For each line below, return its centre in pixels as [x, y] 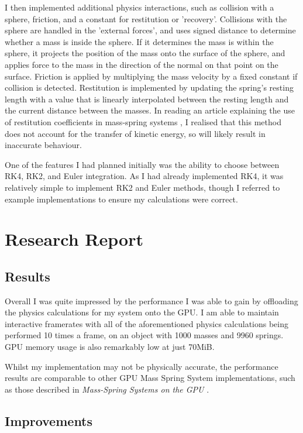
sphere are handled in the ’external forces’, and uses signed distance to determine [150, 30]
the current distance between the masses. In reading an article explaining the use [150, 110]
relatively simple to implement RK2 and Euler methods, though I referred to [142, 187]
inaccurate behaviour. [43, 145]
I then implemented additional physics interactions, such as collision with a [140, 7]
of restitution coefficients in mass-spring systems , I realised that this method [143, 121]
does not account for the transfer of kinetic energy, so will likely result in [135, 133]
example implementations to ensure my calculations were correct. [121, 199]
